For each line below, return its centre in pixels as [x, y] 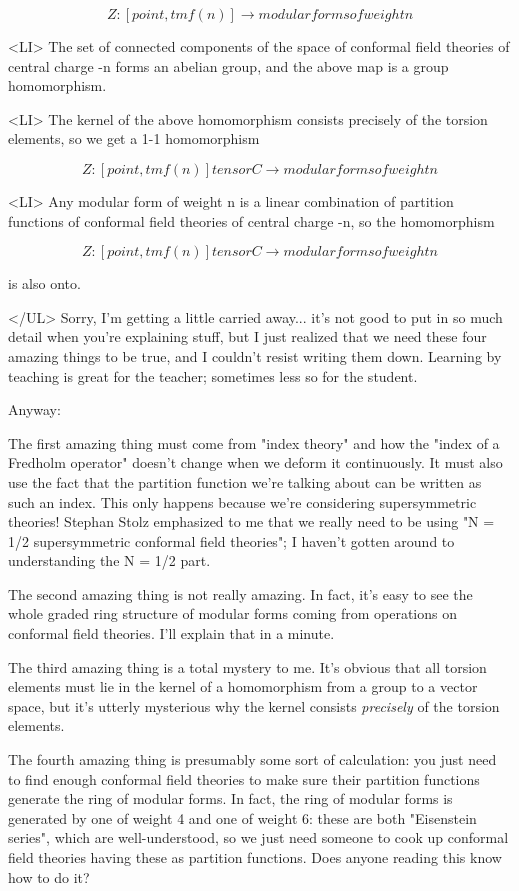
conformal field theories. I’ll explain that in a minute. [171, 633]
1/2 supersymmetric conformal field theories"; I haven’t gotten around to [231, 540]
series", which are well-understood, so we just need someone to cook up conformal [258, 837]
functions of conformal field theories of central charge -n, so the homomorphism [251, 220]
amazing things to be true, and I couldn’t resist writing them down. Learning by [255, 355]
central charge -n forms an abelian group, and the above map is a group [228, 65]
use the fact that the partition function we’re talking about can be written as [245, 481]
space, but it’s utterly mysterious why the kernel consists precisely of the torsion [254, 705]
